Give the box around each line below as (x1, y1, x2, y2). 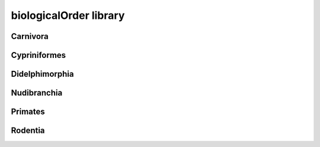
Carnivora (11, 31, 49, 41)
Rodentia (11, 126, 45, 136)
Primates (11, 107, 46, 117)
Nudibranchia (11, 88, 63, 98)
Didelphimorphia (11, 69, 74, 79)
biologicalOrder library (11, 9, 125, 22)
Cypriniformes (11, 50, 66, 60)
